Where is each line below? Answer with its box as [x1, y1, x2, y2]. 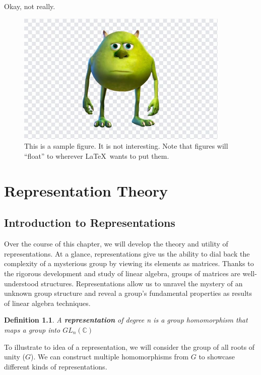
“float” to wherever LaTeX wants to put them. [24, 151, 169, 161]
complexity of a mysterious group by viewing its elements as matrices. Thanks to [4, 258, 254, 269]
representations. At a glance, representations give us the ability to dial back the [4, 248, 250, 259]
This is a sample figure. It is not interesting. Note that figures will [24, 141, 228, 151]
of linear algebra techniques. [4, 297, 91, 308]
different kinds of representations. [4, 361, 107, 371]
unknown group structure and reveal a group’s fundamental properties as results [4, 288, 252, 298]
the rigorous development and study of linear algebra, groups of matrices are [4, 268, 240, 279]
